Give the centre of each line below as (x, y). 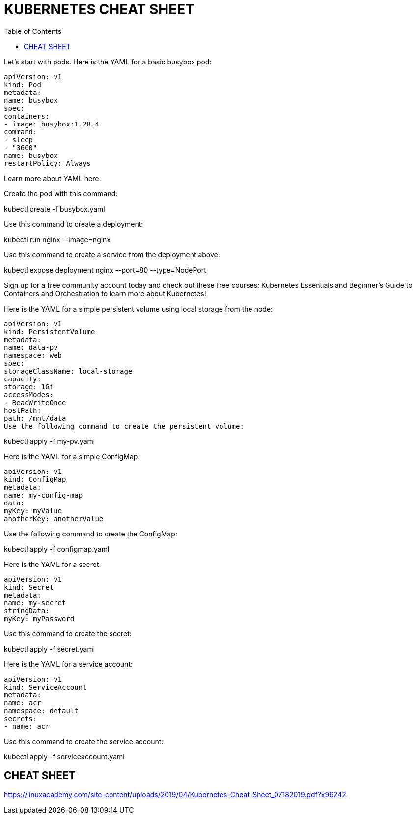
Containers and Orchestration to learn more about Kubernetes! (105, 293)
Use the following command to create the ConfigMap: (91, 534)
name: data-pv (31, 347)
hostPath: (23, 410)
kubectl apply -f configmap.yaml (57, 549)
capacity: (23, 379)
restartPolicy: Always (48, 163)
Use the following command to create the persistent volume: (124, 426)
